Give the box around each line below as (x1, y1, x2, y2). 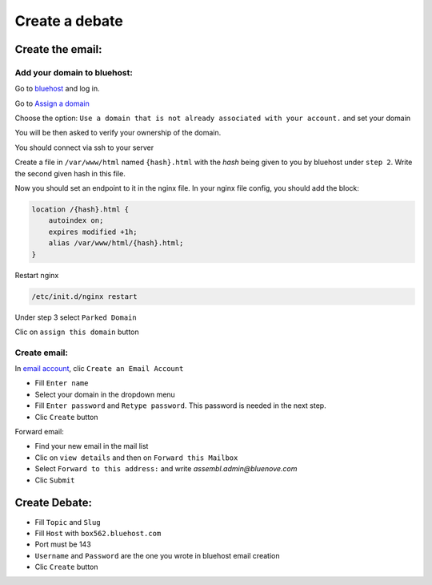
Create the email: (14, 42, 103, 56)
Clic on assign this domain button (14, 327, 139, 337)
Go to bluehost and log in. (14, 84, 100, 94)
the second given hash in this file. (14, 168, 126, 178)
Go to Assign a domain (14, 99, 90, 108)
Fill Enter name (34, 378, 89, 388)
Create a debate (14, 12, 123, 30)
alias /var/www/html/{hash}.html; (48, 239, 184, 248)
